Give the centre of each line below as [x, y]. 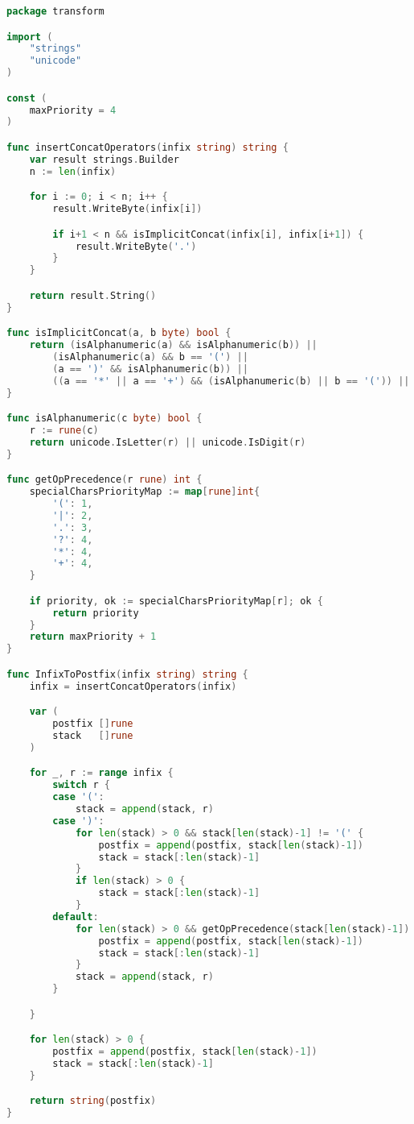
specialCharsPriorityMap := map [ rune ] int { [145, 492]
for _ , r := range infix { [101, 773]
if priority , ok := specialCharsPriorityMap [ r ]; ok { [176, 601]
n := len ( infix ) [73, 171]
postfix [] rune [93, 724]
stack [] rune [93, 736]
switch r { [81, 785]
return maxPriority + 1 [93, 637]
